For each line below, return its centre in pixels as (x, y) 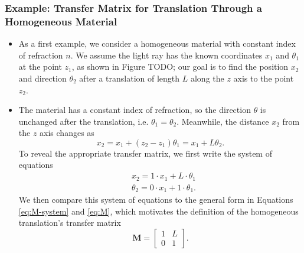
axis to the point (264, 78)
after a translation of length (130, 78)
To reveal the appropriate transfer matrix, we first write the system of (145, 153)
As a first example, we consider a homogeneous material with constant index (157, 43)
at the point (40, 67)
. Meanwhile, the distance (223, 121)
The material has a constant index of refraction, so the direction (135, 110)
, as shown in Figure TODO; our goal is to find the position (180, 67)
